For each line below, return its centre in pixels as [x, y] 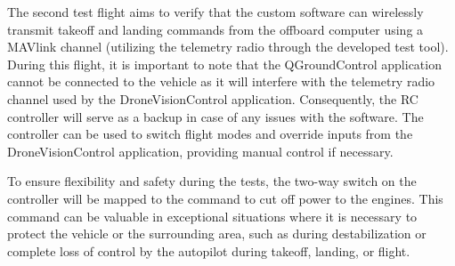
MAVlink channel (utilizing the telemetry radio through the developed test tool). [228, 47]
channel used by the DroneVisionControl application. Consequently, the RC [213, 98]
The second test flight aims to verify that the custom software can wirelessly [215, 12]
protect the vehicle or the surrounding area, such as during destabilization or [217, 234]
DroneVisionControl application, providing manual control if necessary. [200, 151]
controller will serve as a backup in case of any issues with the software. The [215, 116]
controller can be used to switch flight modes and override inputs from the [210, 134]
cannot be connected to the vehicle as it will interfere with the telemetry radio [221, 81]
